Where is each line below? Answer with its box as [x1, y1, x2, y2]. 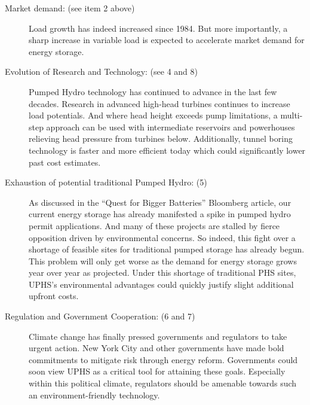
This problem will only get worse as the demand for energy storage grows [29, 254, 297, 267]
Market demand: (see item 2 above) [5, 2, 135, 14]
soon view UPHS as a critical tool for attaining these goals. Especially [29, 365, 286, 377]
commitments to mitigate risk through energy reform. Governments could [29, 353, 298, 366]
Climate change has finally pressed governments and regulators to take [29, 330, 287, 342]
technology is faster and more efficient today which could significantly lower [29, 144, 306, 156]
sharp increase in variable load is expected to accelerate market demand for [29, 34, 305, 46]
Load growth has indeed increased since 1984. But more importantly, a [29, 22, 288, 34]
